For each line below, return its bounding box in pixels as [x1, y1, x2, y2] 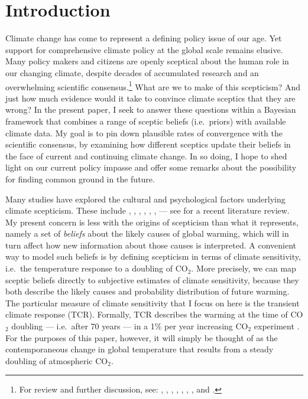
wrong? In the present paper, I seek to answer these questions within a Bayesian [5, 103, 296, 116]
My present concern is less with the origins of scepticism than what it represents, [5, 215, 299, 228]
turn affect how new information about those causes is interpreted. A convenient [5, 238, 296, 251]
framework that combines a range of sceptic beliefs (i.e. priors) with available [5, 115, 286, 127]
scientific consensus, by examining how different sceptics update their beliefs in [5, 138, 291, 151]
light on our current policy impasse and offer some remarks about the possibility [5, 161, 297, 174]
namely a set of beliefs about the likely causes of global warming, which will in [5, 227, 289, 240]
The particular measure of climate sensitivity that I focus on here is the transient [5, 296, 300, 309]
